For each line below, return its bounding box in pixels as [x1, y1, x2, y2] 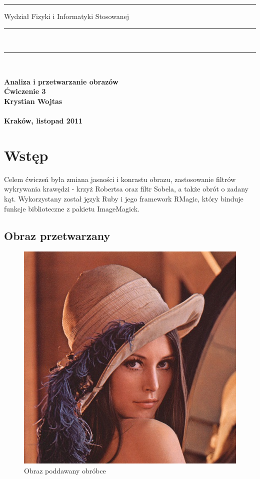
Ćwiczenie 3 [4, 86, 46, 96]
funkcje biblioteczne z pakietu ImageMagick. [4, 203, 140, 213]
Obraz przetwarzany [4, 227, 110, 243]
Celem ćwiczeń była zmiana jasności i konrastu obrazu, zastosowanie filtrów [4, 173, 236, 184]
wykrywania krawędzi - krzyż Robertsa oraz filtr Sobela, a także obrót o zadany [4, 183, 248, 194]
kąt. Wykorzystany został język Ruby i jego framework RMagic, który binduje [4, 193, 243, 204]
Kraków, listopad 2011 [4, 115, 83, 126]
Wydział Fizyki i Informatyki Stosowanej [4, 11, 129, 21]
